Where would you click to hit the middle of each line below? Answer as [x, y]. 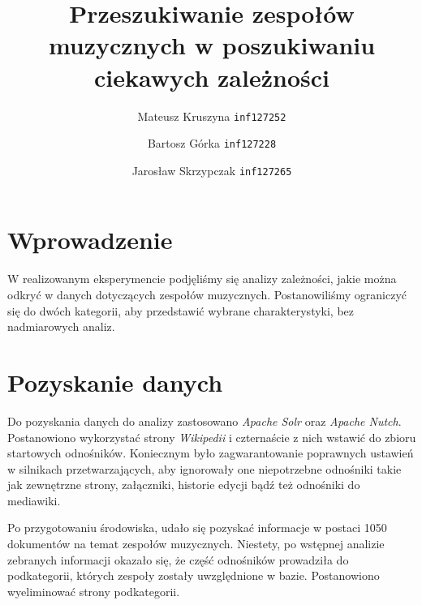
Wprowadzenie [90, 240]
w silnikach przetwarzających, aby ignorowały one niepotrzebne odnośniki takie [205, 468]
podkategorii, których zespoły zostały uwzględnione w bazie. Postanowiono [194, 575]
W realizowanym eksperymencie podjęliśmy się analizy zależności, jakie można [202, 279]
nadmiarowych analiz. [61, 326]
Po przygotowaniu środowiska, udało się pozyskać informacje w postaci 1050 [197, 528]
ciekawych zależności [212, 77]
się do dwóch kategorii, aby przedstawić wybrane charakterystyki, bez [181, 310]
